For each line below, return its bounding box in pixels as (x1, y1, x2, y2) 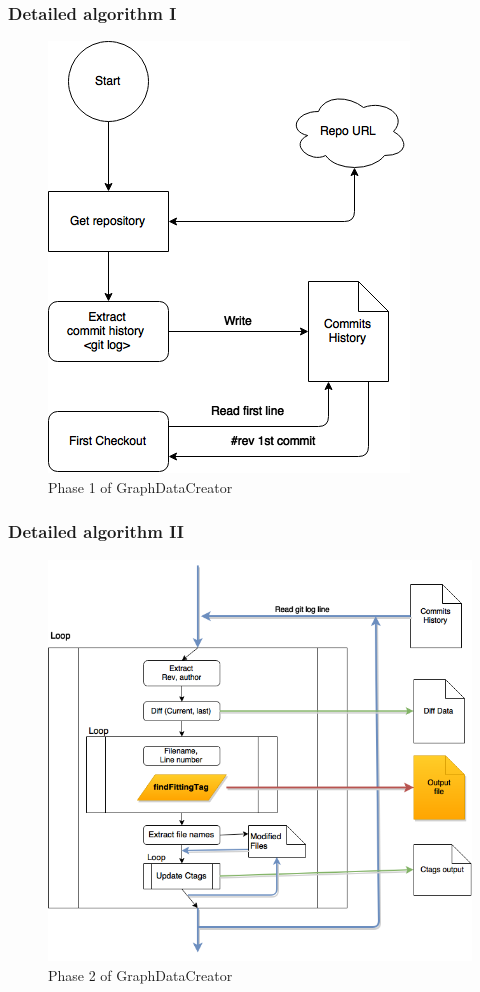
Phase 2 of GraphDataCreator (48, 964, 233, 985)
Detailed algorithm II (8, 519, 184, 544)
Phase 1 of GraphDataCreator (48, 476, 233, 497)
